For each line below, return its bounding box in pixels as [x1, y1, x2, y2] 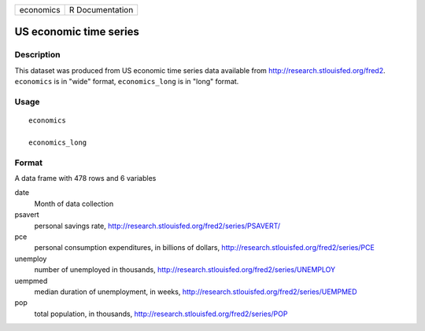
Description [14, 50, 61, 61]
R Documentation [68, 5, 134, 15]
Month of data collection [34, 199, 114, 208]
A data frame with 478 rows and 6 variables [14, 174, 157, 183]
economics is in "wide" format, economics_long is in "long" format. [14, 77, 239, 86]
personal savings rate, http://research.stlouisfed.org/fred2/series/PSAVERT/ [34, 221, 281, 230]
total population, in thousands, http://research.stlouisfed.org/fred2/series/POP [34, 309, 288, 318]
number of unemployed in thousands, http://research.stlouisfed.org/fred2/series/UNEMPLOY [34, 265, 336, 274]
